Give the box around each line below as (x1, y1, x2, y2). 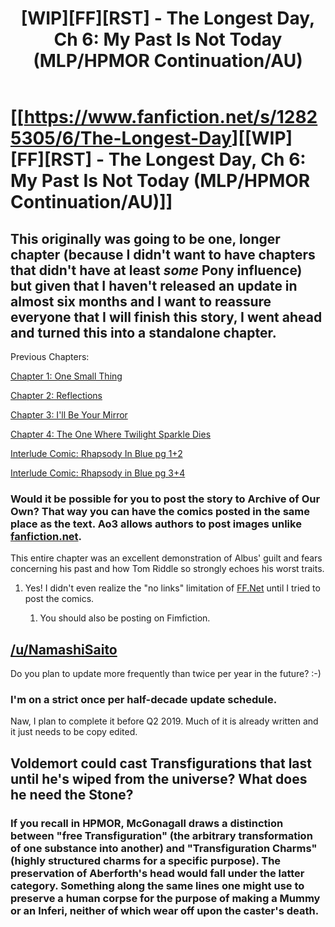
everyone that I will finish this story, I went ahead (10, 308, 323, 326)
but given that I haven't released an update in (10, 277, 298, 294)
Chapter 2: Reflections (10, 390, 103, 401)
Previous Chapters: (10, 351, 90, 362)
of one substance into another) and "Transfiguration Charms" (10, 841, 318, 855)
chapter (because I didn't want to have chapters (10, 246, 316, 263)
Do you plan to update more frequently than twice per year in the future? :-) (10, 668, 322, 680)
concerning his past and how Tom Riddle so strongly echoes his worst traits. (10, 563, 325, 575)
